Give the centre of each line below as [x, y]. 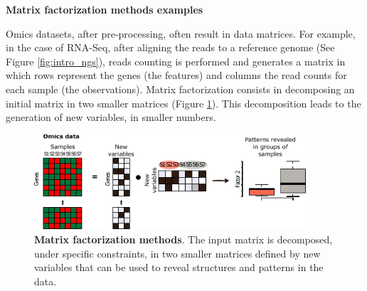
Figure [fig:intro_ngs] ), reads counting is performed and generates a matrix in [176, 61]
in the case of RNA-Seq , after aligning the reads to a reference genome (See [170, 47]
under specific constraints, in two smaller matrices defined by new [177, 253]
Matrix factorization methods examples [105, 9]
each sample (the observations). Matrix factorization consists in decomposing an [180, 89]
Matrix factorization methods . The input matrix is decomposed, [183, 239]
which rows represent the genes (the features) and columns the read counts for [176, 75]
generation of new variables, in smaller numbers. [111, 117]
